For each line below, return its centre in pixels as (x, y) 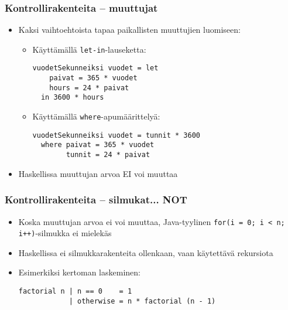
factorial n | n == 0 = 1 (75, 292)
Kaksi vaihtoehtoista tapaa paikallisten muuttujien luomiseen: (129, 30)
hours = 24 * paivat (89, 88)
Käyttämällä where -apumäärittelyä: (96, 116)
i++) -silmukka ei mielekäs (65, 233)
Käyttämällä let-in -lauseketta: (89, 49)
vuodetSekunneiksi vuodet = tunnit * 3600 (116, 135)
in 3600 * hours (72, 98)
